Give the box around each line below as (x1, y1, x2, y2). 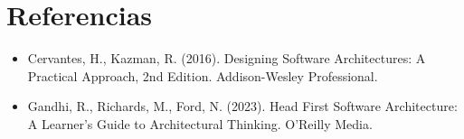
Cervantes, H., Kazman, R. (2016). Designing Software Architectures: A (27, 49, 426, 68)
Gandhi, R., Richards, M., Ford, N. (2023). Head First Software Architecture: (27, 97, 458, 116)
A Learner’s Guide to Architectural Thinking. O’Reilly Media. (27, 114, 373, 133)
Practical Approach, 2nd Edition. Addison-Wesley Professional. (27, 66, 378, 85)
